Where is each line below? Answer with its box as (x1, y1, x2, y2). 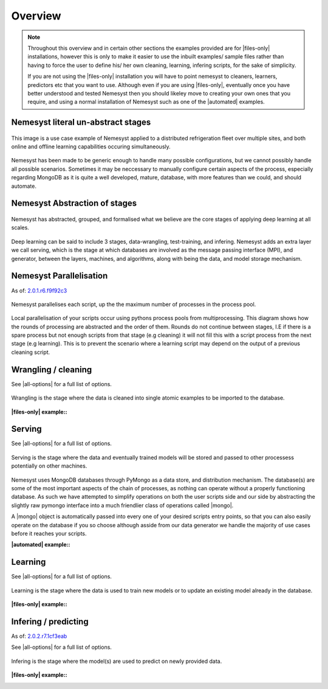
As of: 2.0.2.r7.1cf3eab (11, 632, 67, 640)
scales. (11, 224, 30, 231)
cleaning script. (11, 348, 50, 356)
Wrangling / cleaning (11, 364, 92, 375)
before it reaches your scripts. (11, 530, 87, 537)
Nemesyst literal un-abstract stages (11, 117, 151, 128)
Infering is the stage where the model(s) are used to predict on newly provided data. (11, 657, 222, 665)
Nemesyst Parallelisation (11, 271, 108, 281)
